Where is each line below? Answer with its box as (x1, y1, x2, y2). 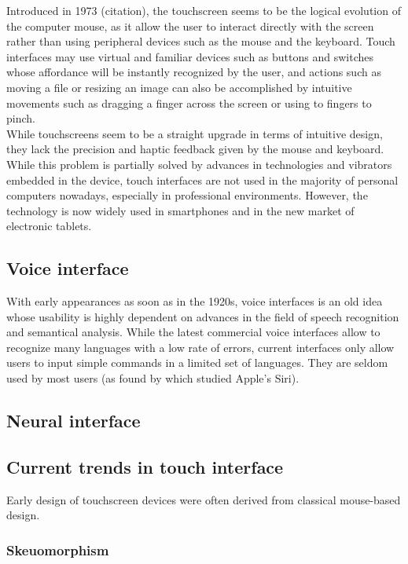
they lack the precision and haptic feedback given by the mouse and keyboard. (6, 141, 384, 157)
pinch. (6, 110, 35, 126)
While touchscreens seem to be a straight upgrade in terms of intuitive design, (6, 125, 383, 141)
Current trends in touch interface (6, 454, 284, 478)
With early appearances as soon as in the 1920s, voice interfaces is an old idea (6, 293, 383, 309)
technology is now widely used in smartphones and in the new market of (6, 202, 355, 218)
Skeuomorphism (6, 540, 109, 559)
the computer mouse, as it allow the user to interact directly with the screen (6, 17, 374, 34)
